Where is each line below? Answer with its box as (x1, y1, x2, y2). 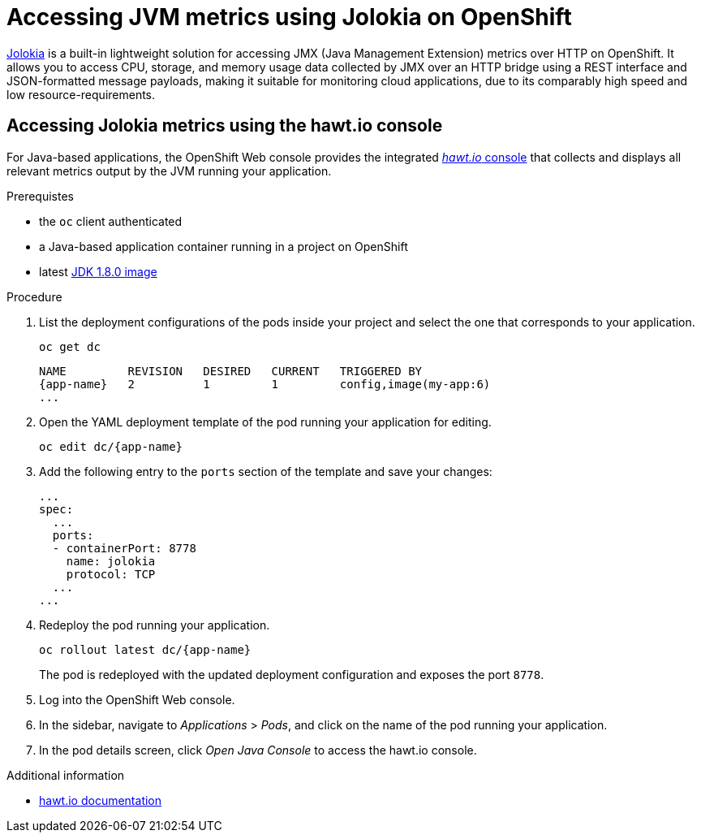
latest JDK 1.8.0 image (39, 264, 157, 279)
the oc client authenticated (39, 214, 183, 228)
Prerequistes (6, 188, 74, 203)
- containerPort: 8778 (52, 541, 196, 555)
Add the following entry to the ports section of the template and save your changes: (39, 464, 492, 478)
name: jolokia (66, 554, 156, 568)
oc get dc (39, 339, 101, 353)
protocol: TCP (66, 567, 156, 581)
